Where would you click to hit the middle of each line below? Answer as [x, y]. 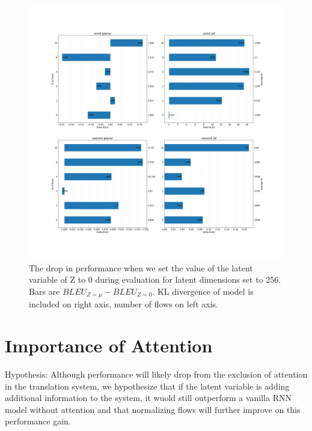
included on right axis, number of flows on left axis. [124, 304]
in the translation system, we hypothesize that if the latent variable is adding [147, 386]
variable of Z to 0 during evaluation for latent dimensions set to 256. [155, 279]
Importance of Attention [109, 345]
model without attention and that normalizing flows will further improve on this [153, 409]
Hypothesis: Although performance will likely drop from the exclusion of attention [156, 374]
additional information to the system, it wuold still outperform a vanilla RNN [148, 398]
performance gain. [38, 421]
